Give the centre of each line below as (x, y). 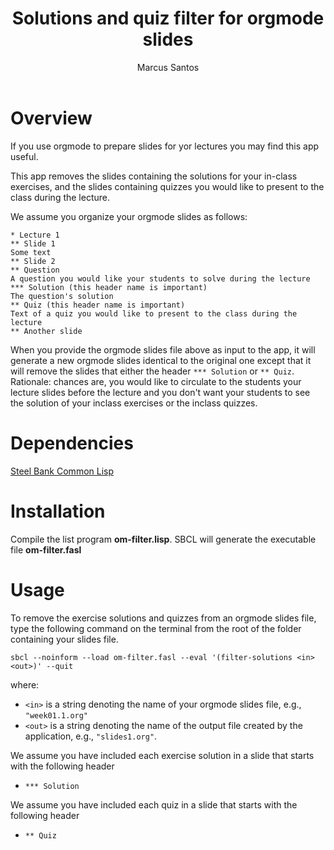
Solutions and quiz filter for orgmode (168, 18)
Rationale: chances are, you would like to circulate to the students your (156, 381)
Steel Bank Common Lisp (62, 471)
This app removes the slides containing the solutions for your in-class (154, 176)
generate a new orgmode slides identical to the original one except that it (161, 360)
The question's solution (62, 296)
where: (25, 684)
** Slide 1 (33, 243)
